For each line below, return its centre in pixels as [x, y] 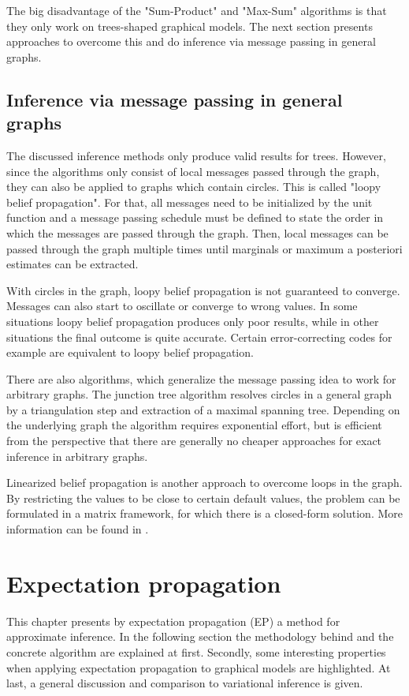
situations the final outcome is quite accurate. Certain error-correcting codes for [199, 337]
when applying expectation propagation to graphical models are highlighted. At [199, 667]
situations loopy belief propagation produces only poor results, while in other [193, 321]
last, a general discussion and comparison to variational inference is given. [185, 683]
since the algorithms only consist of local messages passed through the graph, [193, 171]
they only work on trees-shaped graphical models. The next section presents [190, 26]
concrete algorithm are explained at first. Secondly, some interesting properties [196, 651]
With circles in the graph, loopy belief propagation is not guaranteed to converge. [203, 290]
